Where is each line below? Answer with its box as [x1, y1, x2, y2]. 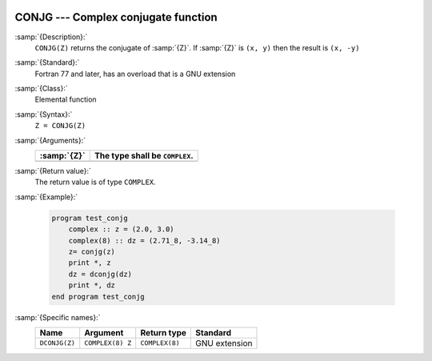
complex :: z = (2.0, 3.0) [68, 225, 175, 234]
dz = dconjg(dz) [68, 269, 132, 279]
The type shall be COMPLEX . [94, 150, 194, 162]
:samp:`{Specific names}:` [14, 312, 101, 322]
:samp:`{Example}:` [14, 192, 78, 202]
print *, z [68, 259, 111, 267]
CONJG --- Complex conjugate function [14, 10, 218, 24]
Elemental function [34, 94, 97, 104]
